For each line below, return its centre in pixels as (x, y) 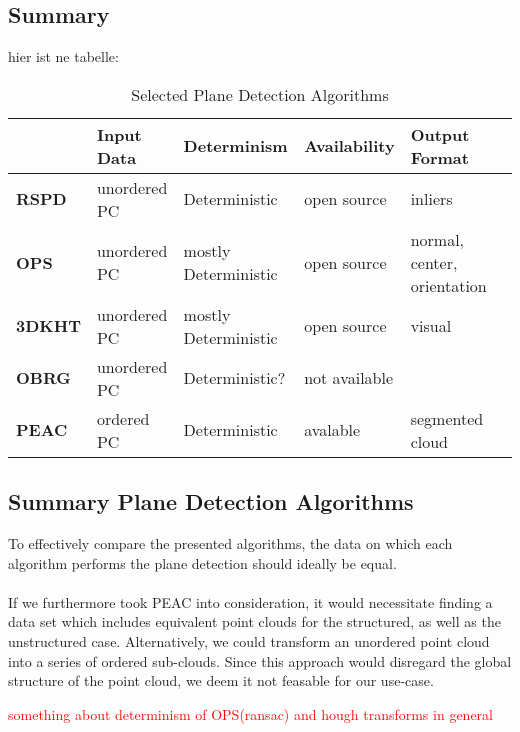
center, (434, 262)
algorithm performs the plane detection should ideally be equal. (202, 562)
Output (440, 134)
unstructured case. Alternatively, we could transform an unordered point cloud (249, 640)
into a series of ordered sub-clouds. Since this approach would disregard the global (260, 660)
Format (439, 157)
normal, (437, 239)
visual (431, 326)
